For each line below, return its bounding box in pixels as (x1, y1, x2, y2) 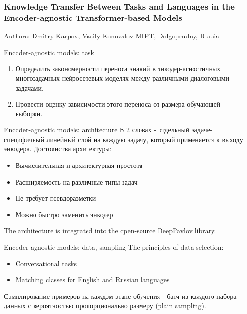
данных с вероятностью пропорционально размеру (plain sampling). (4, 300, 206, 311)
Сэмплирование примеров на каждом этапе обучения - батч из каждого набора (4, 291, 237, 301)
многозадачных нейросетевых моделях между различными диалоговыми (15, 73, 229, 83)
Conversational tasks (15, 258, 77, 268)
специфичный (4, 134, 44, 144)
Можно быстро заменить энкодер (15, 209, 113, 219)
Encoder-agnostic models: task (4, 47, 94, 57)
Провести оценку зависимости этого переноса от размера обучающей (15, 99, 221, 109)
